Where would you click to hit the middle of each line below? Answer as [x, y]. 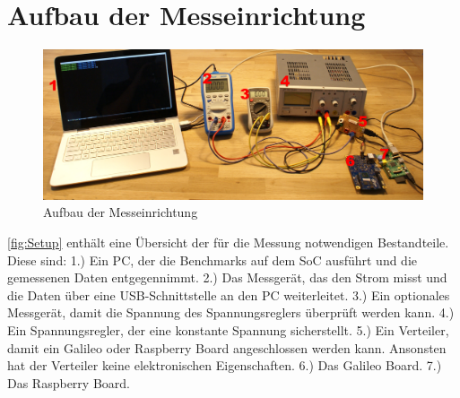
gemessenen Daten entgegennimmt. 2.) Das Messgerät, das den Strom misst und [227, 277]
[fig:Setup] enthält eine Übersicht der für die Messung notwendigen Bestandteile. [228, 242]
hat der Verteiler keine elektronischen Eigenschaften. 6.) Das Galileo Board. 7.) [225, 365]
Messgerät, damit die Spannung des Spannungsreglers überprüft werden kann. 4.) [231, 312]
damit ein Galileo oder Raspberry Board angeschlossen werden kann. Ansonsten [227, 347]
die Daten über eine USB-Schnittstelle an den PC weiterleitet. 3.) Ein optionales [229, 294]
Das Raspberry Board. [69, 382]
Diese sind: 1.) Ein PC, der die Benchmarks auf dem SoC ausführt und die [213, 260]
